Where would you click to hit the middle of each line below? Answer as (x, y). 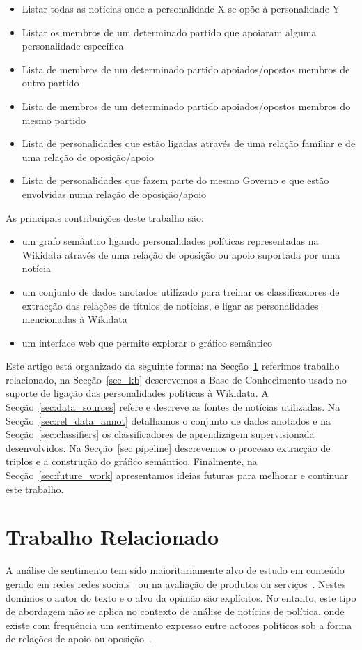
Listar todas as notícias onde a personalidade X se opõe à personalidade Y (181, 8)
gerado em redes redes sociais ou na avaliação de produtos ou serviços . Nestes (176, 583)
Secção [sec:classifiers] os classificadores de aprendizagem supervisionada (160, 434)
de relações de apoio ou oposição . (79, 638)
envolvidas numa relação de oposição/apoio (114, 194)
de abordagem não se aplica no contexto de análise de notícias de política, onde (175, 611)
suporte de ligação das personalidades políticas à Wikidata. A (137, 393)
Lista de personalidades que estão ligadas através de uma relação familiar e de (189, 143)
